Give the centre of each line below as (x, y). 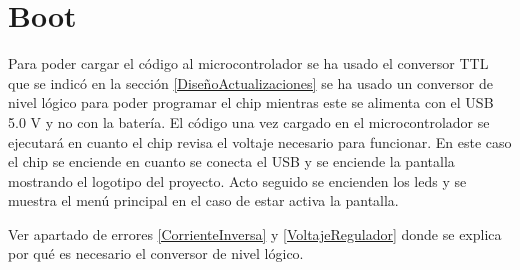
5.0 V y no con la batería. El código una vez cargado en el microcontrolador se (249, 121)
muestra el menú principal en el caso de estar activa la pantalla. (203, 200)
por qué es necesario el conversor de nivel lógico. (156, 253)
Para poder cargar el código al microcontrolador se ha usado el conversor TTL (248, 63)
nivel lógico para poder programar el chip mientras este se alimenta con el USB (251, 102)
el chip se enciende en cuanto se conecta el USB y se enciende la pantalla (231, 161)
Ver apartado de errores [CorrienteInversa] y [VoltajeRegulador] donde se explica (255, 233)
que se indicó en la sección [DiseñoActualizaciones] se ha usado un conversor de (250, 82)
